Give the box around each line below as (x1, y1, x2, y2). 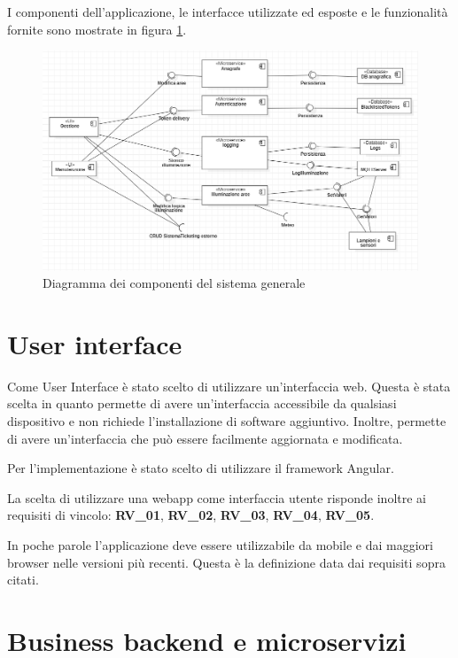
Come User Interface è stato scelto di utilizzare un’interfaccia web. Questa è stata (7, 376, 451, 395)
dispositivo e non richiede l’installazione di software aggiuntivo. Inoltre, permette (7, 412, 446, 430)
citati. (7, 570, 39, 589)
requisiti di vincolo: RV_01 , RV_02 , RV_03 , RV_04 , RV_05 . (7, 506, 375, 524)
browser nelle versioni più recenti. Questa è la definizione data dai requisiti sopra (7, 553, 446, 571)
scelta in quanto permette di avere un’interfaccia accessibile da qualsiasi (7, 394, 397, 413)
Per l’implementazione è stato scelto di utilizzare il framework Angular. (7, 459, 394, 477)
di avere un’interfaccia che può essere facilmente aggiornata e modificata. (7, 429, 403, 447)
